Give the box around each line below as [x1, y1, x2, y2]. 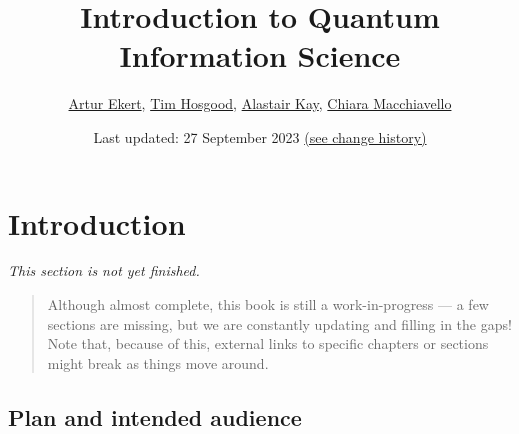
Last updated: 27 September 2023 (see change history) [93, 126, 427, 147]
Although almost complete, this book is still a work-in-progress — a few [47, 294, 489, 315]
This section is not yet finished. [8, 260, 200, 281]
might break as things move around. [47, 352, 269, 373]
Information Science [119, 35, 401, 76]
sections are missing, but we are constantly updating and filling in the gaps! [47, 313, 512, 334]
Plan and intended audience [8, 401, 302, 432]
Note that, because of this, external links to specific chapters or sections [47, 333, 489, 354]
